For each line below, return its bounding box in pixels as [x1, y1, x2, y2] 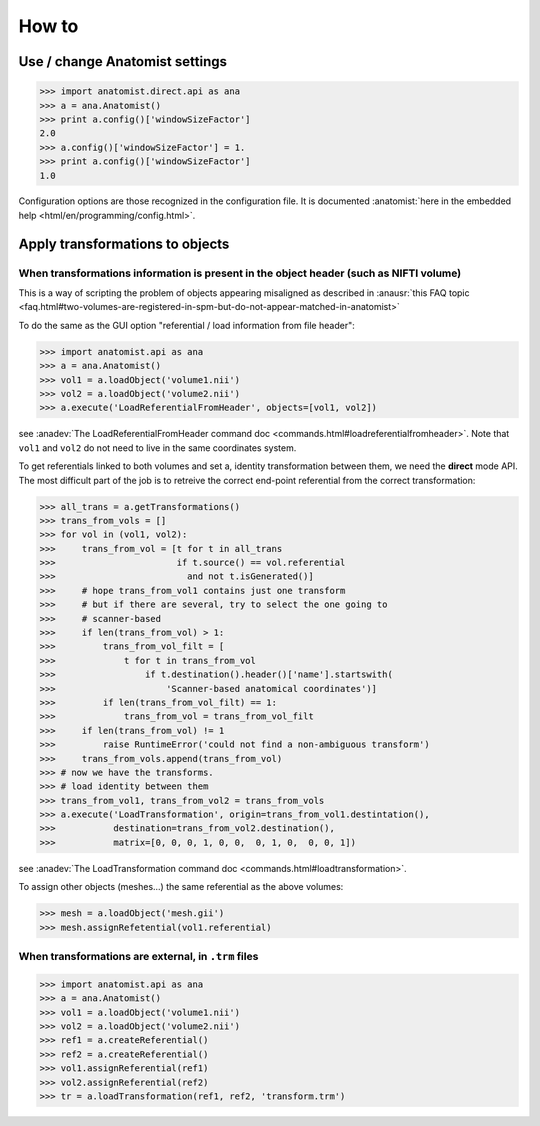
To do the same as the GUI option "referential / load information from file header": [18, 319, 355, 331]
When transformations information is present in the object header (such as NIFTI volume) [18, 266, 462, 280]
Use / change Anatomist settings [18, 53, 227, 70]
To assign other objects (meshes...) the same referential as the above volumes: [18, 881, 344, 893]
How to [18, 15, 79, 37]
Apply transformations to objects [18, 235, 230, 252]
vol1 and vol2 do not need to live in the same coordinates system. [18, 441, 297, 454]
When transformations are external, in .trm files [18, 949, 259, 963]
